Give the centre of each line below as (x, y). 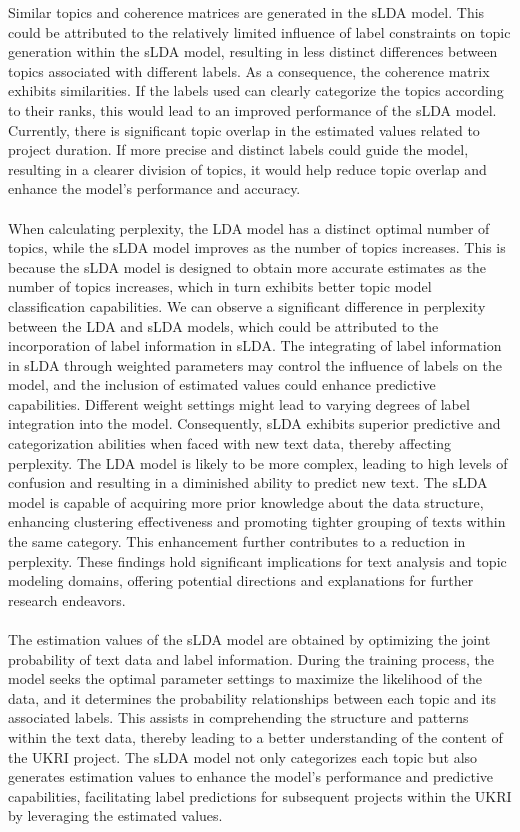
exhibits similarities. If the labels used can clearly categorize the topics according (256, 90)
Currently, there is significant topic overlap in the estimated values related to (244, 129)
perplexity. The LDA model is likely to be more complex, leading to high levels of (258, 462)
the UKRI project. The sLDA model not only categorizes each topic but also (243, 756)
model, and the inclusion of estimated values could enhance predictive (222, 384)
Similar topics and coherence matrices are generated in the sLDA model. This (246, 12)
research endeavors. (67, 599)
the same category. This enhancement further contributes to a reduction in (237, 541)
